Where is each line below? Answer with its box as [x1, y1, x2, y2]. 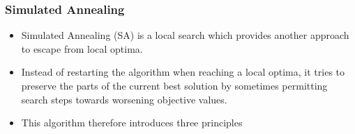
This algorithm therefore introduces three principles [21, 115, 243, 130]
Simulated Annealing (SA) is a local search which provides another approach [21, 28, 349, 42]
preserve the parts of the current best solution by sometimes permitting [21, 78, 328, 92]
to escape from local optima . [21, 41, 143, 56]
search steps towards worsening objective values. [21, 92, 227, 106]
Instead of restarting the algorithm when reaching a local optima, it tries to [21, 65, 345, 79]
